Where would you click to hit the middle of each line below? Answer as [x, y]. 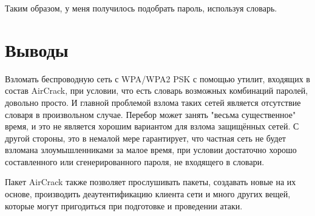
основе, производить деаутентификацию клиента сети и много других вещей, [148, 194]
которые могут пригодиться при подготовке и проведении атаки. [124, 205]
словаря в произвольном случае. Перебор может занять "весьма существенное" [151, 114]
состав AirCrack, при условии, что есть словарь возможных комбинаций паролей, [157, 90]
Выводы [37, 49]
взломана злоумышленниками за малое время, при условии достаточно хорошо [151, 150]
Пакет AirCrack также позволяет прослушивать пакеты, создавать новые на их [151, 182]
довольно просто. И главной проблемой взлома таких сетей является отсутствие [153, 102]
